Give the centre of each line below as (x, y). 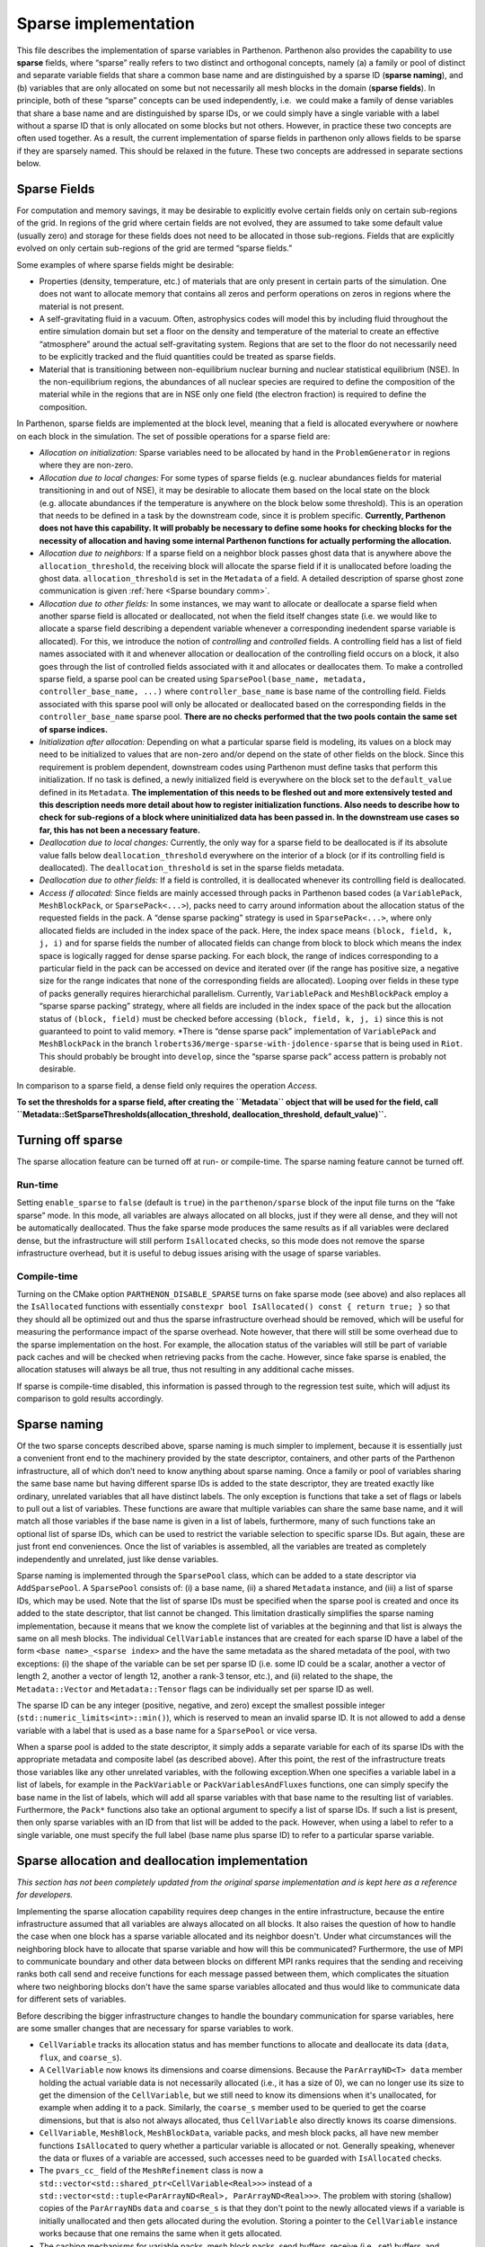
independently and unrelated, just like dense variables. (118, 1559)
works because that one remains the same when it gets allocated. (161, 2234)
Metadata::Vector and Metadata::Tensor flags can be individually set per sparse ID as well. (195, 1689)
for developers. (45, 1895)
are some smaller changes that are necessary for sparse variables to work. (155, 2029)
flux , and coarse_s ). (80, 2057)
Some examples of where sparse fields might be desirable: (125, 264)
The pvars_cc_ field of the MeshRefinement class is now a (151, 2171)
